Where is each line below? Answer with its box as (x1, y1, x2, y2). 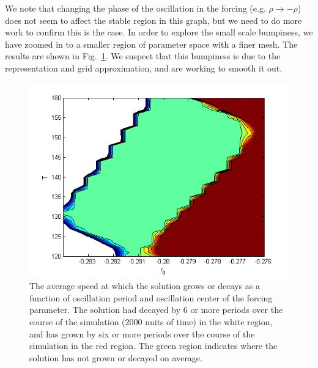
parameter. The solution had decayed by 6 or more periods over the (29, 303, 283, 316)
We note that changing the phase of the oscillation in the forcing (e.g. (5, 2, 266, 14)
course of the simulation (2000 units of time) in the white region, (29, 315, 273, 328)
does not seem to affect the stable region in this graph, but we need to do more (5, 13, 302, 26)
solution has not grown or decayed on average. (29, 351, 202, 364)
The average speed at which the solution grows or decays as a (29, 279, 260, 292)
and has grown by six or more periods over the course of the (29, 327, 255, 340)
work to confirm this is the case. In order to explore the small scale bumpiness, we (5, 26, 313, 39)
